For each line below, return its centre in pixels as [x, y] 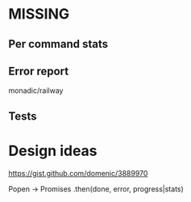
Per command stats [58, 44]
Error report [39, 71]
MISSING [39, 14]
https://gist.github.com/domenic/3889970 [78, 173]
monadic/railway [36, 90]
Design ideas [53, 151]
